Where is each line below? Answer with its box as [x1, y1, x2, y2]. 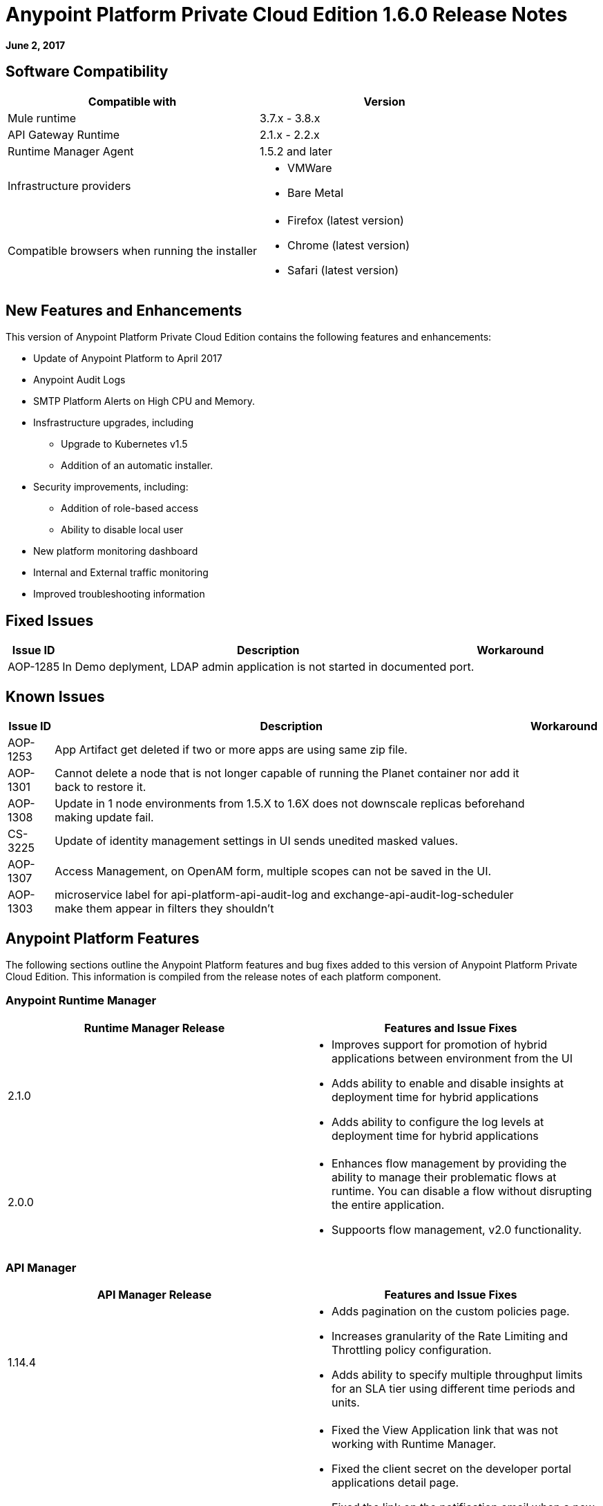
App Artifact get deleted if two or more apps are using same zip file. [55, 743, 408, 757]
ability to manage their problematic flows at [332, 1170, 557, 1184]
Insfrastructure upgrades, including [33, 417, 194, 429]
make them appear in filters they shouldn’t [55, 902, 274, 916]
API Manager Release [97, 1288, 212, 1302]
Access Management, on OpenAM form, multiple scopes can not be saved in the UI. [55, 864, 492, 879]
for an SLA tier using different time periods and [332, 1382, 575, 1396]
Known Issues [6, 687, 105, 705]
